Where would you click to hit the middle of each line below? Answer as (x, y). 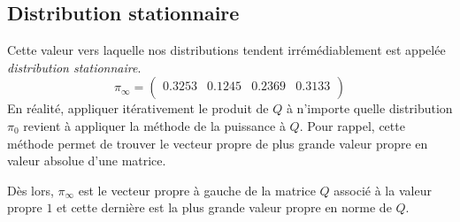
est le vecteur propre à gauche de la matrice (197, 190)
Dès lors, (31, 190)
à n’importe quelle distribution (369, 108)
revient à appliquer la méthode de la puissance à (154, 125)
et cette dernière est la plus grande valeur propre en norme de (224, 207)
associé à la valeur (383, 190)
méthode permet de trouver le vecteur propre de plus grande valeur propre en (218, 143)
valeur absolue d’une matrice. (87, 161)
